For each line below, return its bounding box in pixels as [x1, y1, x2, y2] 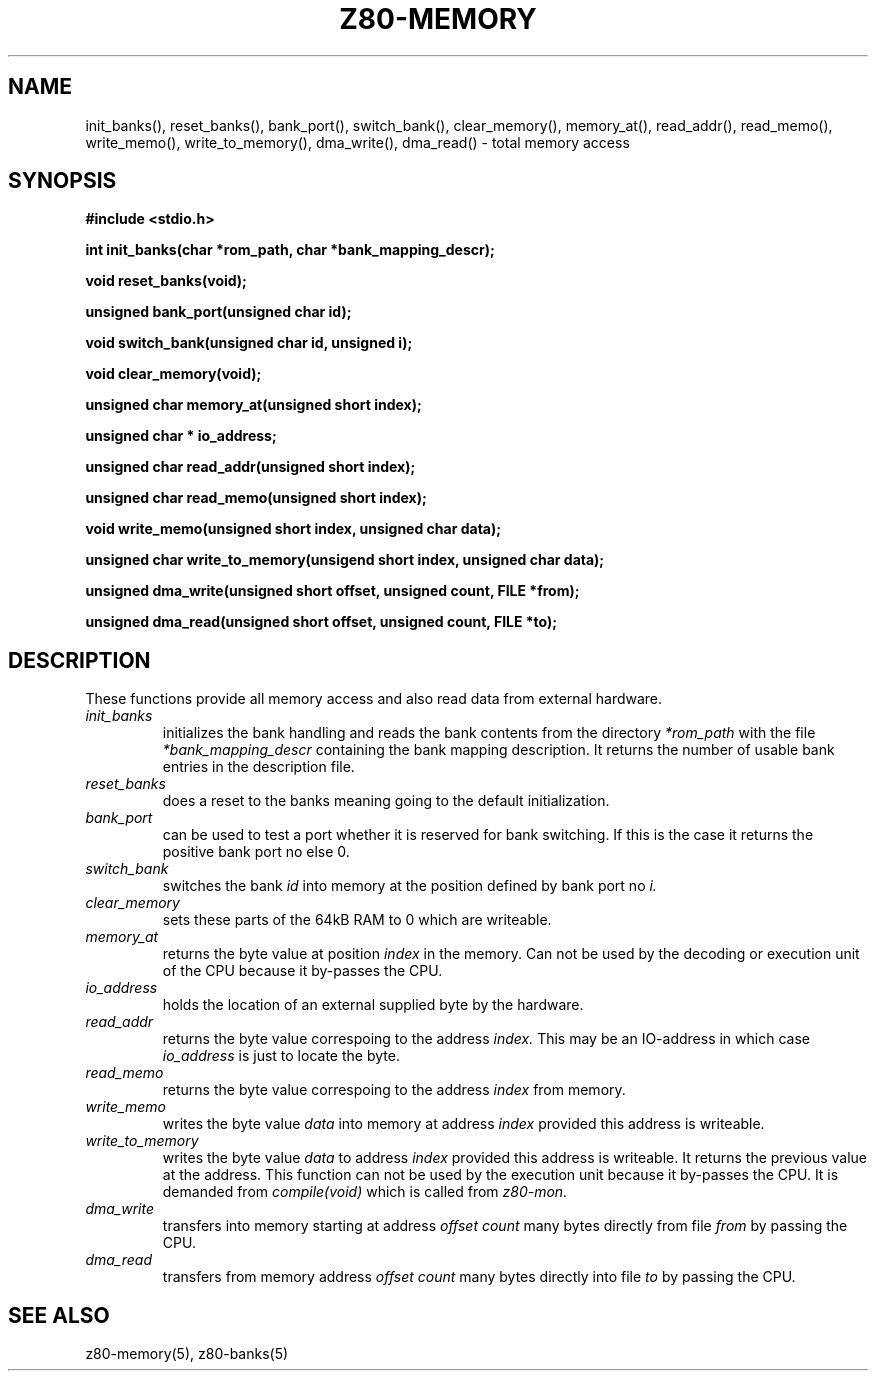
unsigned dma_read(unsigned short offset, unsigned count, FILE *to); [85, 613, 558, 631]
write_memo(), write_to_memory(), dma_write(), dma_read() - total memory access [85, 133, 630, 151]
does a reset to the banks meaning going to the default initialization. [162, 792, 610, 810]
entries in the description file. [162, 758, 355, 776]
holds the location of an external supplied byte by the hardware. [162, 996, 584, 1014]
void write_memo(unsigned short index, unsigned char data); [85, 520, 502, 538]
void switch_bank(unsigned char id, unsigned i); [85, 334, 413, 352]
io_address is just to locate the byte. [162, 1047, 400, 1065]
